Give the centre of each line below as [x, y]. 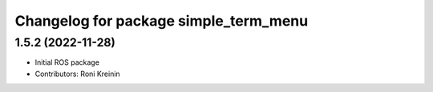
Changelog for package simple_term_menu [162, 21]
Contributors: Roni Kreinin [77, 74]
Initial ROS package [67, 62]
